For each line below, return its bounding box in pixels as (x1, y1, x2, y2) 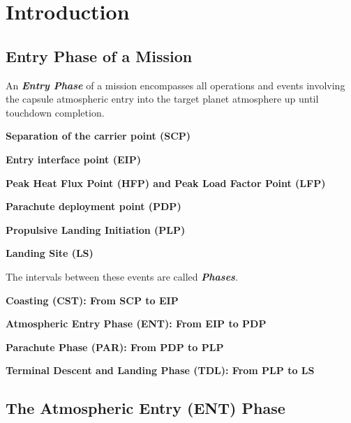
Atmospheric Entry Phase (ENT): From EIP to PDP (6, 316, 267, 331)
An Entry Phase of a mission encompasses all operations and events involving (6, 77, 345, 92)
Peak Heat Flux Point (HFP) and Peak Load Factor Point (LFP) (6, 175, 326, 190)
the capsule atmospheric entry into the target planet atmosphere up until (6, 91, 319, 106)
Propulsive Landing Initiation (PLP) (6, 222, 186, 237)
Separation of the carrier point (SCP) (6, 128, 191, 143)
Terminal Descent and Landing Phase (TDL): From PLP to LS (6, 363, 315, 378)
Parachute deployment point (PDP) (6, 199, 181, 214)
